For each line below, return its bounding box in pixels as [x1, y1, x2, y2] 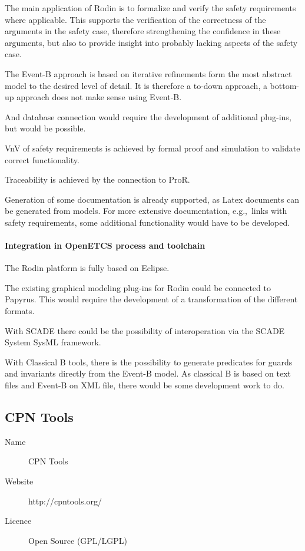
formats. [5, 305, 35, 317]
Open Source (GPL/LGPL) [28, 534, 128, 546]
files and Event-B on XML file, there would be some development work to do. [5, 379, 284, 391]
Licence [5, 514, 32, 527]
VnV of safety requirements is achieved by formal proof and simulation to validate [5, 141, 300, 154]
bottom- [270, 79, 300, 91]
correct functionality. [5, 153, 79, 166]
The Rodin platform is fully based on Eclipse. [5, 262, 170, 274]
